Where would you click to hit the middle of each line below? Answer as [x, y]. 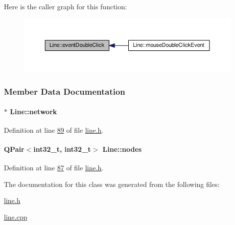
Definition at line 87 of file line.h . [54, 168]
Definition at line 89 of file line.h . [54, 130]
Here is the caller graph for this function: [66, 6]
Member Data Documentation [65, 92]
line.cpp [16, 217]
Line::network [34, 111]
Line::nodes [122, 149]
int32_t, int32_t [62, 149]
